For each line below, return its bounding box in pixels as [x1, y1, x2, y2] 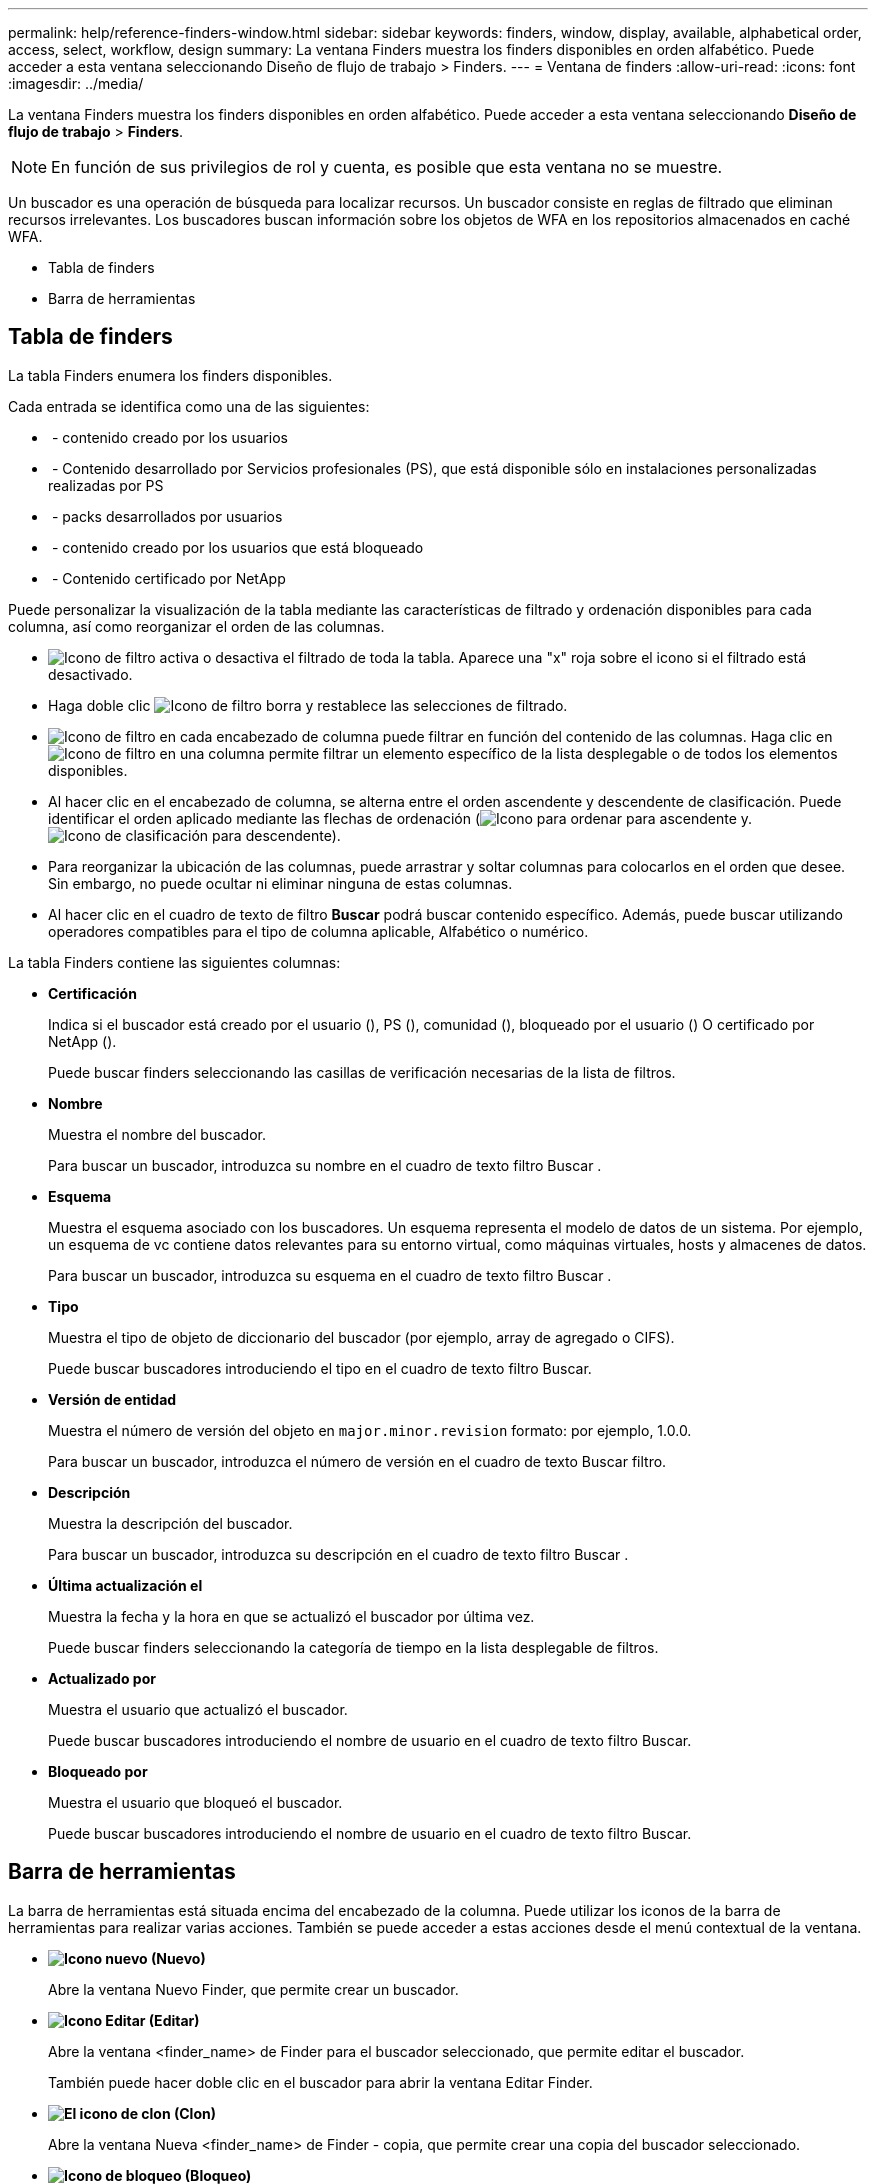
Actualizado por [48, 1669, 156, 1687]
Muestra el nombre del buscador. [48, 1125, 266, 1143]
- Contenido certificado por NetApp [51, 569, 286, 587]
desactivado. [48, 665, 133, 683]
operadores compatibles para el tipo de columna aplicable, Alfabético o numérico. [48, 922, 589, 940]
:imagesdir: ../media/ [8, 75, 144, 92]
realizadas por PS [48, 476, 164, 494]
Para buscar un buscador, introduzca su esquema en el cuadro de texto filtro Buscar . [48, 1266, 612, 1284]
